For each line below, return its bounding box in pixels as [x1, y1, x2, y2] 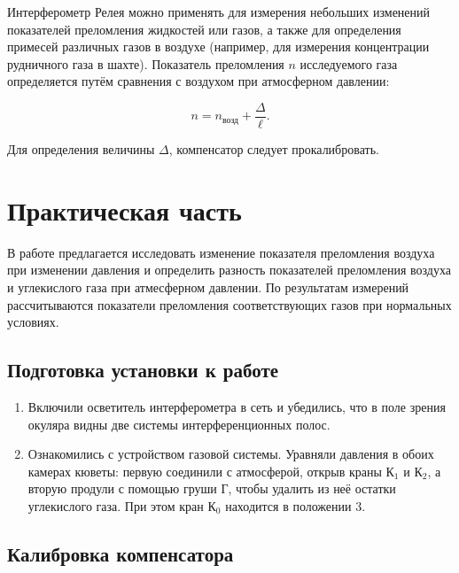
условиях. [7, 313, 59, 331]
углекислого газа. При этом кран [27, 496, 204, 515]
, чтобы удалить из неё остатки [228, 479, 396, 498]
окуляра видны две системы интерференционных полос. [27, 414, 331, 433]
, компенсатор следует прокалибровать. [168, 140, 379, 159]
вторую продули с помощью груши [27, 479, 217, 498]
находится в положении [225, 496, 352, 515]
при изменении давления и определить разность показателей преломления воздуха [7, 260, 451, 279]
